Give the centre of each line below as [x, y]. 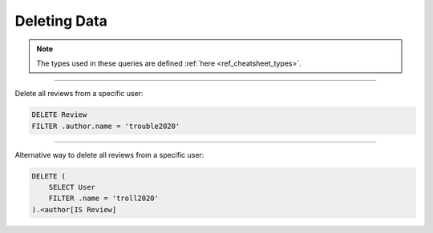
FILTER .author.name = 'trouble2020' [106, 126]
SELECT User [72, 187]
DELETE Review [59, 115]
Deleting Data [61, 21]
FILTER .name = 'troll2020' [104, 199]
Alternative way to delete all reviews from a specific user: [109, 155]
